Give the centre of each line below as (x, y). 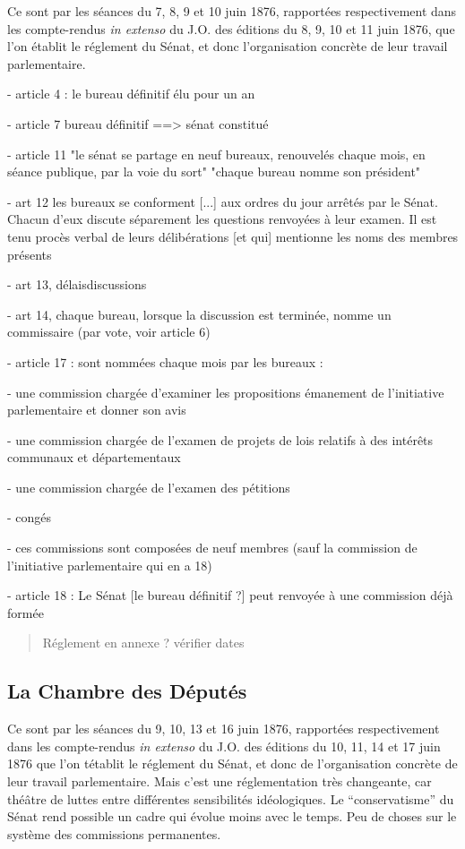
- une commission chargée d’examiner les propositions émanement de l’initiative (226, 392)
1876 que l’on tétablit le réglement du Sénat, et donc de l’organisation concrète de (232, 763)
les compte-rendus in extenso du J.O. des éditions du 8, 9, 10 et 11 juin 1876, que (231, 28)
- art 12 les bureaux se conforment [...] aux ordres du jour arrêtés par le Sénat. (223, 201)
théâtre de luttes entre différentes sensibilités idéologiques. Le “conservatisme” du (231, 798)
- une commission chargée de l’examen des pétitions (149, 487)
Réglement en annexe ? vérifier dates (143, 643)
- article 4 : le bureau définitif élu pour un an (131, 94)
